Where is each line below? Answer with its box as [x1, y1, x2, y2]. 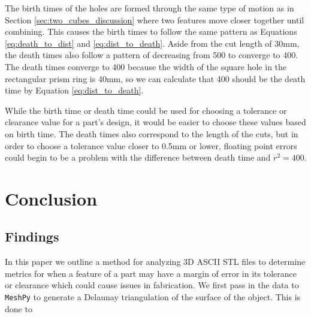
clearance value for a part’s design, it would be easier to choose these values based [5, 116, 306, 128]
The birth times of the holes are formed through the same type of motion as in [5, 2, 294, 14]
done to [5, 302, 32, 315]
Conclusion [5, 186, 98, 210]
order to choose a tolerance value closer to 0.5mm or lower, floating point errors [5, 139, 297, 152]
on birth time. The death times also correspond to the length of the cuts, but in [5, 127, 298, 140]
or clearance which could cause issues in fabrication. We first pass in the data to [5, 279, 299, 291]
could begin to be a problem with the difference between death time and [5, 151, 271, 164]
